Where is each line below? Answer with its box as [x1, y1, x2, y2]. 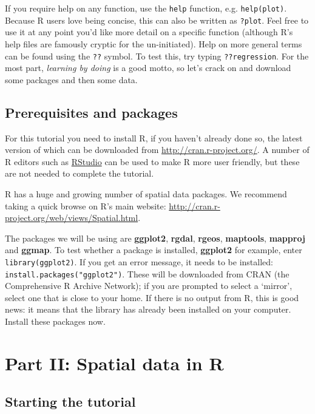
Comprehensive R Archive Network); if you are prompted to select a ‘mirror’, [5, 279, 293, 292]
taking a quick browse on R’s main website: [5, 199, 166, 212]
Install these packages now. [5, 314, 106, 327]
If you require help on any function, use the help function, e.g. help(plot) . [5, 2, 287, 14]
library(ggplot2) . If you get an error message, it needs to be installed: [5, 255, 273, 268]
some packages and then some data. [5, 73, 138, 86]
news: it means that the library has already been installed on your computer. [5, 303, 291, 316]
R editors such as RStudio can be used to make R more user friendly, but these [5, 155, 300, 168]
